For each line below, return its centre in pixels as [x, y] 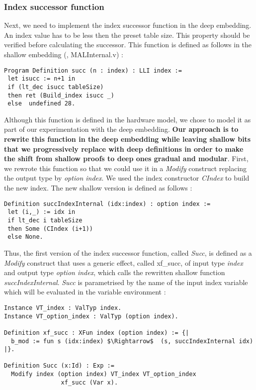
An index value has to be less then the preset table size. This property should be [127, 35]
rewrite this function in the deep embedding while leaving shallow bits [128, 139]
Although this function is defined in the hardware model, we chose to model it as [128, 119]
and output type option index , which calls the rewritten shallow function [115, 272]
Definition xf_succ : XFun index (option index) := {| [97, 333]
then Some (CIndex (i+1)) [50, 229]
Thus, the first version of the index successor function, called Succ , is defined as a [128, 252]
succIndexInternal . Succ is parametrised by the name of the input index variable [126, 282]
